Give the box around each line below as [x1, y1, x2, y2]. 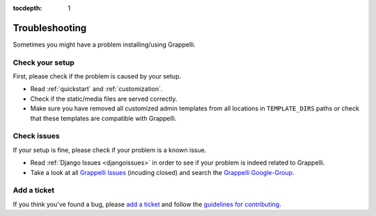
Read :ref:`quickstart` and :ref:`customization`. [30, 85, 163, 93]
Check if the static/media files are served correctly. [30, 94, 178, 103]
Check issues [13, 131, 60, 141]
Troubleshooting [13, 22, 87, 34]
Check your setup [13, 58, 75, 67]
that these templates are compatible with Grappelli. [30, 114, 177, 122]
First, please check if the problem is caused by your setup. [13, 72, 181, 81]
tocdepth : [13, 4, 42, 12]
